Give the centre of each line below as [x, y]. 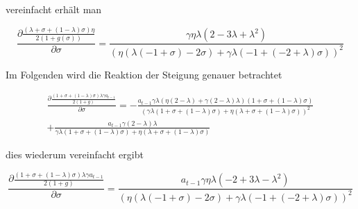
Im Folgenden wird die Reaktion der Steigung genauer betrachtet [144, 74]
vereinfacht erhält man [54, 9]
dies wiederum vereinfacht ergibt [75, 154]
